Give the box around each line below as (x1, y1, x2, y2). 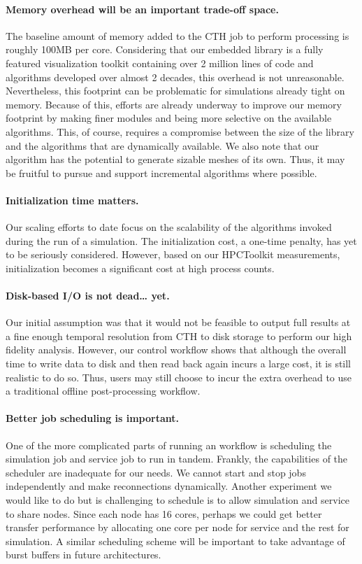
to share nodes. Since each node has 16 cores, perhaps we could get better (6, 506, 322, 521)
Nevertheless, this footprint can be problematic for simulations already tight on (6, 83, 345, 98)
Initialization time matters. (6, 192, 139, 207)
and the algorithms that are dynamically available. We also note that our (6, 138, 319, 153)
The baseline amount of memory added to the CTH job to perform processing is (6, 28, 349, 43)
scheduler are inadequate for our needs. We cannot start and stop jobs (6, 465, 306, 479)
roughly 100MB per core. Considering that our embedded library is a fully (6, 42, 324, 57)
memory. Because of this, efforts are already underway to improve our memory (6, 97, 342, 111)
